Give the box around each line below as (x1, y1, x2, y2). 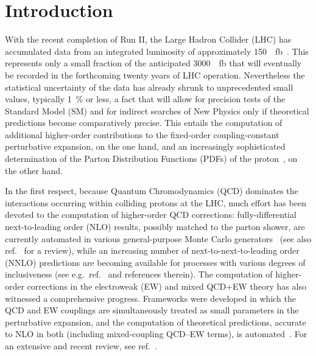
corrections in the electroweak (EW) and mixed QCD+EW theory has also (27, 280, 306, 292)
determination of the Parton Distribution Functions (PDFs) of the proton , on (5, 152, 298, 165)
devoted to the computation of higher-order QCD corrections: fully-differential (5, 208, 297, 221)
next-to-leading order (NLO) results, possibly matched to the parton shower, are (5, 220, 305, 233)
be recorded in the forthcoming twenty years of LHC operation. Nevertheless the (5, 68, 305, 81)
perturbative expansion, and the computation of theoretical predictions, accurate (5, 315, 306, 328)
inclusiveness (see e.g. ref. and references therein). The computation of (5, 268, 273, 281)
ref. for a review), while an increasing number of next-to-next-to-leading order (5, 244, 300, 257)
